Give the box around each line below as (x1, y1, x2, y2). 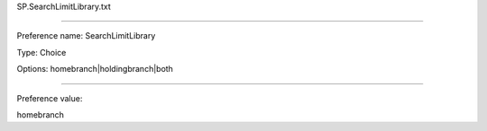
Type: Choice (16, 47, 67, 57)
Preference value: (16, 92, 83, 103)
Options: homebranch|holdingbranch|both (16, 64, 173, 74)
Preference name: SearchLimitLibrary (16, 31, 156, 41)
